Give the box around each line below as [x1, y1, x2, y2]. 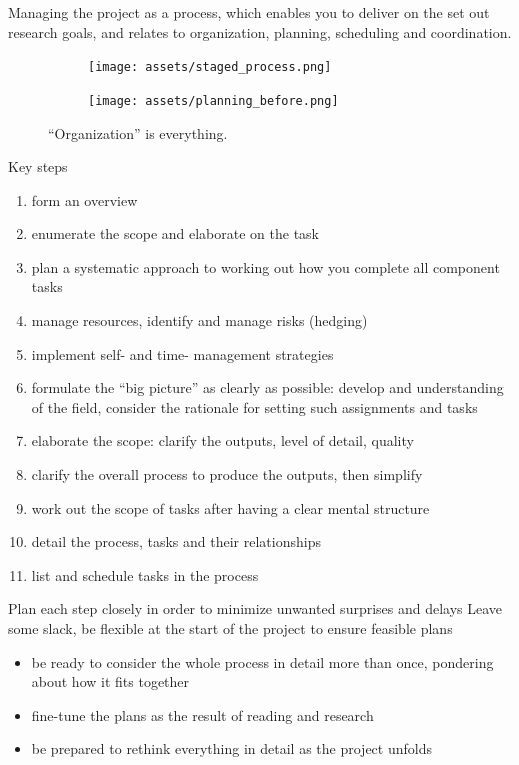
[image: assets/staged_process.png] [88, 60, 332, 75]
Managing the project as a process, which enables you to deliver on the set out [8, 2, 490, 22]
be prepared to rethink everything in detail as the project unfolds [31, 738, 432, 759]
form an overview [31, 189, 138, 210]
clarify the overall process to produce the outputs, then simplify [31, 464, 423, 485]
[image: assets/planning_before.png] [88, 93, 339, 108]
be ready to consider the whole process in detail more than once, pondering [31, 651, 494, 672]
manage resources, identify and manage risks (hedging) [31, 310, 368, 331]
